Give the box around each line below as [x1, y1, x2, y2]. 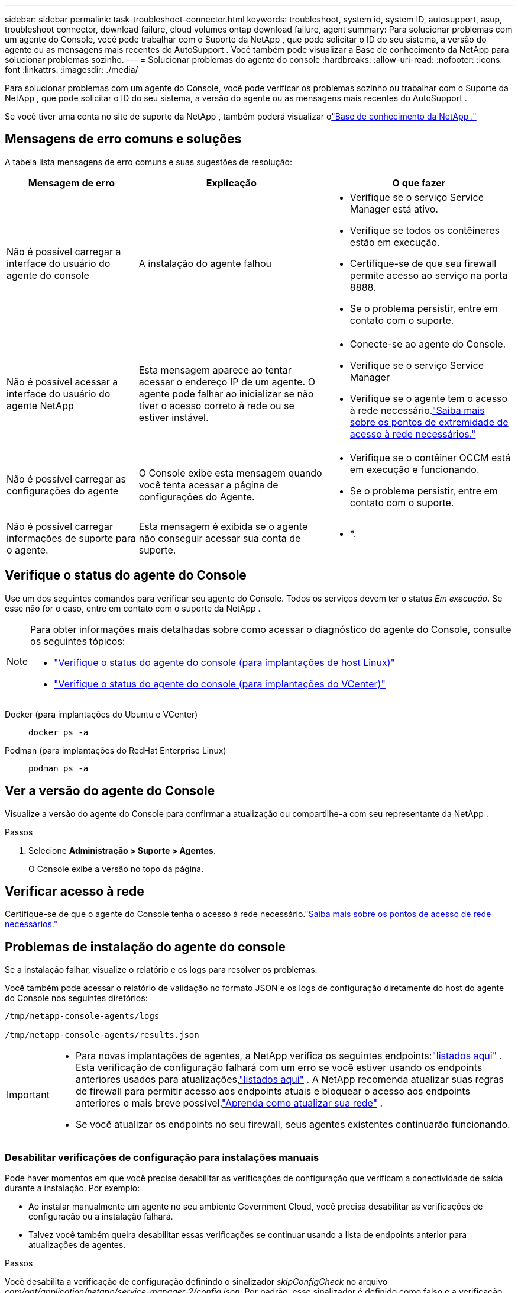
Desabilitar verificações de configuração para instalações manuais [5, 1151, 319, 1163]
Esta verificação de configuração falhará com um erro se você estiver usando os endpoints [75, 1062, 483, 1074]
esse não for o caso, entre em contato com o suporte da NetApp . [5, 603, 261, 613]
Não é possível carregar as [7, 472, 126, 485]
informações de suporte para [7, 532, 136, 544]
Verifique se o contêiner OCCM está [349, 451, 511, 464]
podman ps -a [28, 763, 89, 773]
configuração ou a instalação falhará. [28, 1211, 173, 1221]
